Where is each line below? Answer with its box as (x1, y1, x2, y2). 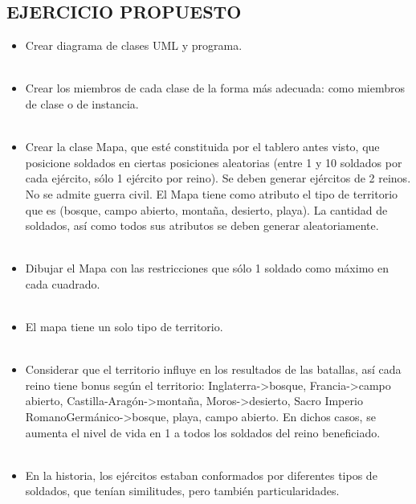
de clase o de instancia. (25, 95, 139, 112)
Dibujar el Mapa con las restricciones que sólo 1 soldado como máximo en (25, 260, 389, 277)
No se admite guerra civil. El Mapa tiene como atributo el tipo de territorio (25, 185, 398, 202)
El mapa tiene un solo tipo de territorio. (25, 318, 223, 335)
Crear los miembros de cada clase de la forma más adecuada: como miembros (25, 80, 406, 96)
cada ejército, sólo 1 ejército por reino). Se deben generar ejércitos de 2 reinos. (25, 170, 411, 186)
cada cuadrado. (25, 275, 100, 292)
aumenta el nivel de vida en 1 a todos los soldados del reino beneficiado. (25, 424, 381, 440)
